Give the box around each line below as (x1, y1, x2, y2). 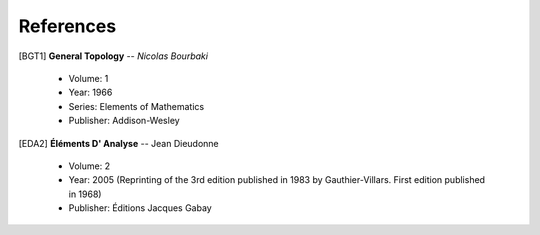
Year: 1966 (68, 86, 113, 99)
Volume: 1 (68, 72, 109, 84)
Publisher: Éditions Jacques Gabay (68, 202, 212, 214)
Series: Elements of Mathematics (68, 100, 205, 112)
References (18, 15, 117, 37)
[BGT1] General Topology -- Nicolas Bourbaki (18, 50, 209, 62)
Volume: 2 (68, 160, 110, 172)
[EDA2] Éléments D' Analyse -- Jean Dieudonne (18, 137, 219, 149)
